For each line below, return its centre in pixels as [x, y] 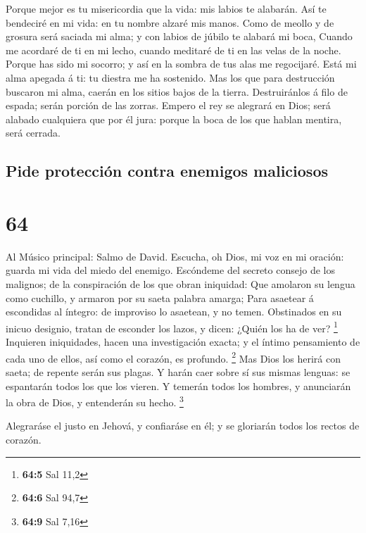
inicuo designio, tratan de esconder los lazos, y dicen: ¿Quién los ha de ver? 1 [172, 327]
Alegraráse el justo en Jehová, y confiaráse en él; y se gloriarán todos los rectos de [183, 426]
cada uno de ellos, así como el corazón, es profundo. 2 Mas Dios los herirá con [173, 357]
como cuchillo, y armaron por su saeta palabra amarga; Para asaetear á [160, 297]
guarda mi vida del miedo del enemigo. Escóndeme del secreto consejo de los [170, 270]
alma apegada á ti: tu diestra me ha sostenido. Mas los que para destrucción [170, 77]
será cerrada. [33, 133]
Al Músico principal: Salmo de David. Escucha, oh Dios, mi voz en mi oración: [175, 256]
